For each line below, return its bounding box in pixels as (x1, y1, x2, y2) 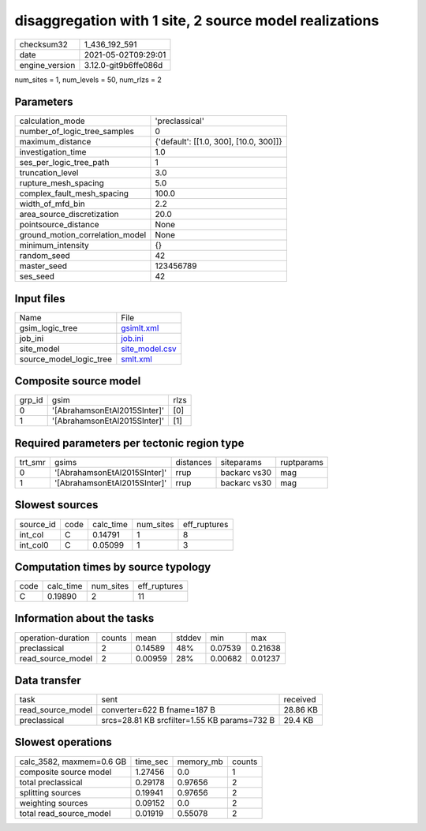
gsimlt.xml (121, 322, 159, 333)
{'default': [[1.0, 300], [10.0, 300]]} (155, 137, 283, 148)
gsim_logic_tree (19, 322, 78, 333)
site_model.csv (121, 343, 177, 354)
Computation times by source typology (14, 560, 211, 574)
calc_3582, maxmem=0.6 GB (19, 756, 127, 767)
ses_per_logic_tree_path (19, 157, 110, 168)
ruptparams (280, 457, 323, 467)
